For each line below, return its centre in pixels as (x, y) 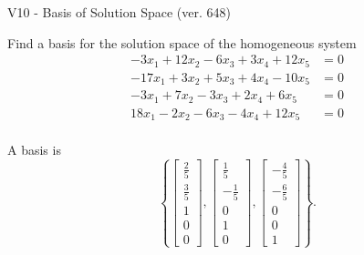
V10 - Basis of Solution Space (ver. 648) (119, 12)
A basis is (34, 150)
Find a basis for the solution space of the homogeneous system (182, 42)
